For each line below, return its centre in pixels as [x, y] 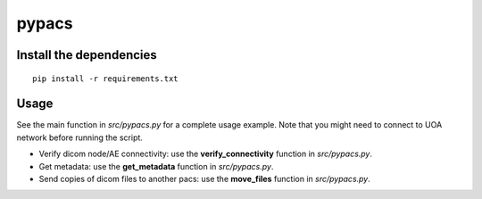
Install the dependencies [87, 55]
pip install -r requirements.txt [105, 79]
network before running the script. [79, 137]
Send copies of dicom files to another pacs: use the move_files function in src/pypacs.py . [204, 179]
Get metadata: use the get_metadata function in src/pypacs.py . [156, 166]
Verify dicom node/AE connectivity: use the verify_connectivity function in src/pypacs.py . [206, 154]
